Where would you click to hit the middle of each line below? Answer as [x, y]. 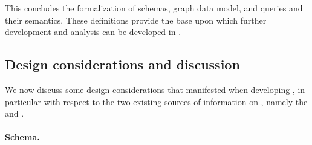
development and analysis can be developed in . [93, 32]
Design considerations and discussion [122, 64]
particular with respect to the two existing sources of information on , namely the [156, 101]
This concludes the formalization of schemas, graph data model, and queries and [154, 8]
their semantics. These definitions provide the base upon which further [136, 20]
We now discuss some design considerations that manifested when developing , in [155, 89]
